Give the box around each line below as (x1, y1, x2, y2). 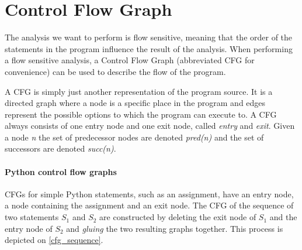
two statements (5, 211, 59, 223)
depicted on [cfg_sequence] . (5, 234, 103, 246)
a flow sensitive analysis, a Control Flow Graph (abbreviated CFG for (5, 54, 255, 66)
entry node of (5, 222, 53, 234)
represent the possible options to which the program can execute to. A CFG (5, 108, 277, 120)
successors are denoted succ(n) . (5, 142, 116, 155)
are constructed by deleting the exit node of (99, 211, 256, 223)
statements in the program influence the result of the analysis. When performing (5, 42, 293, 54)
